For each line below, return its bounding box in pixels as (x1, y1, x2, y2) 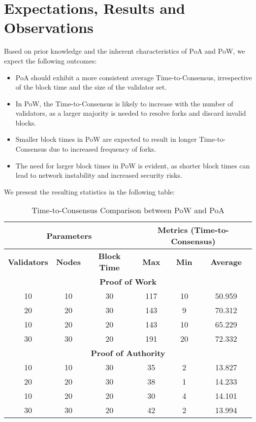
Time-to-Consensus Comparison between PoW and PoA (32, 204, 224, 216)
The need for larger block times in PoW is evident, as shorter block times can (15, 160, 250, 170)
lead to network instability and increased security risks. (15, 170, 182, 180)
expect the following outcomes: (4, 55, 97, 65)
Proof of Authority (91, 347, 165, 359)
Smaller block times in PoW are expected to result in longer (15, 134, 197, 144)
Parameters (46, 229, 92, 241)
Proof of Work (99, 276, 157, 288)
